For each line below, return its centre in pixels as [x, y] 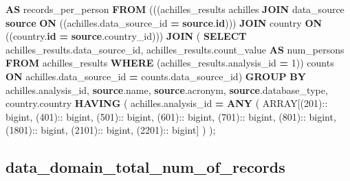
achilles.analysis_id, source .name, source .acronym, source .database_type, [167, 89]
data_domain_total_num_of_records [145, 167]
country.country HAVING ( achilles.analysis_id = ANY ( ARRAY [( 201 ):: [167, 103]
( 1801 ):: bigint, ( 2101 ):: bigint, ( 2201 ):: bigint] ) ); [111, 130]
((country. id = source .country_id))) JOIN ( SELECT [126, 36]
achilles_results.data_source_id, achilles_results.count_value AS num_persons [175, 49]
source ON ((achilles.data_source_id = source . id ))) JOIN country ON [164, 22]
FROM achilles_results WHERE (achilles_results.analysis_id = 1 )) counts [170, 63]
